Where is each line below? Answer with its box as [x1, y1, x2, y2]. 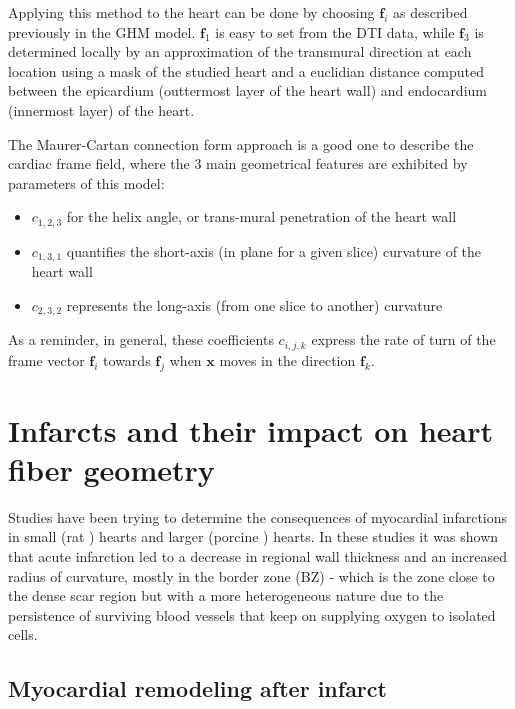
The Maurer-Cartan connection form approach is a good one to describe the [8, 133, 474, 154]
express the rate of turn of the [311, 329, 496, 350]
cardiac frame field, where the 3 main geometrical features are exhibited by [8, 153, 468, 174]
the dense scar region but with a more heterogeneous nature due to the [8, 585, 444, 606]
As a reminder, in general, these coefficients [8, 329, 274, 350]
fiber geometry [8, 448, 215, 489]
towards [103, 349, 151, 370]
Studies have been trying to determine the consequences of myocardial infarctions [8, 506, 508, 527]
